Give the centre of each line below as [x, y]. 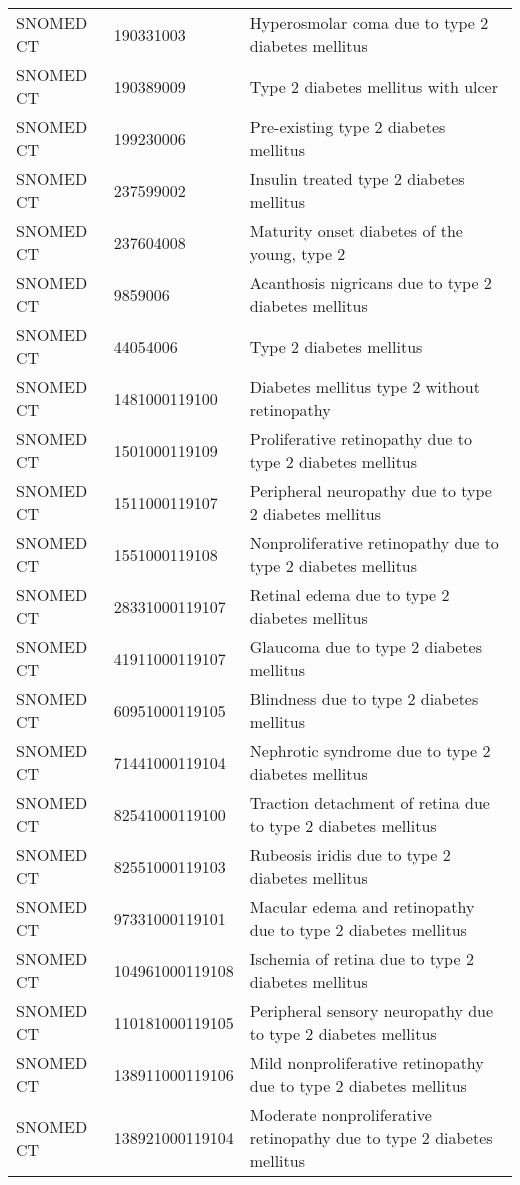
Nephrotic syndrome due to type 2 [370, 750]
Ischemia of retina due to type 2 [361, 958]
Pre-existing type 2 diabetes [347, 126]
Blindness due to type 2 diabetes [364, 698]
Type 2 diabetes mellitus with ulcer [373, 86]
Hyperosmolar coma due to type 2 [369, 22]
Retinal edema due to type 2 [349, 594]
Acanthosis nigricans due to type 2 [370, 282]
